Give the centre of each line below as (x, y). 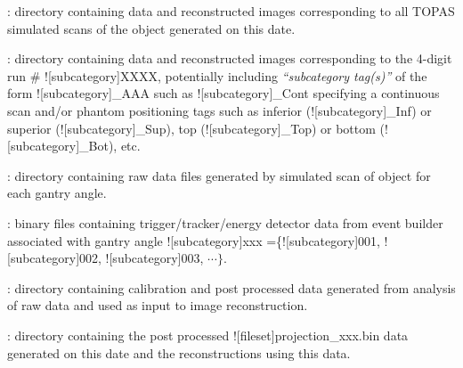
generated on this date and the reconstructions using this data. (179, 352)
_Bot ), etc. (110, 146)
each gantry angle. (57, 193)
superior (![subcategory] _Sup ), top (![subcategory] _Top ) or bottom (191, 128)
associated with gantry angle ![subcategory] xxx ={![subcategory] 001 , (194, 240)
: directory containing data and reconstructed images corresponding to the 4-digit (230, 58)
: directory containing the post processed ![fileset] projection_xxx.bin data (208, 335)
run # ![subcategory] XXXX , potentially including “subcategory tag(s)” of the (217, 75)
